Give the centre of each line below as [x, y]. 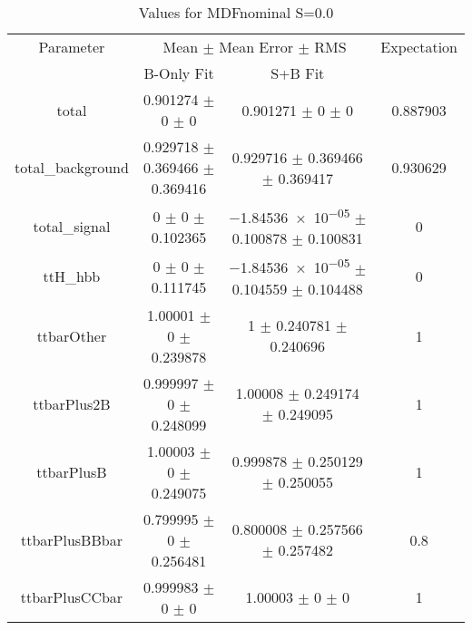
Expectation [419, 47]
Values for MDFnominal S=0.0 [236, 12]
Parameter [72, 47]
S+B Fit [298, 73]
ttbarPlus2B [72, 403]
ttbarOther [72, 335]
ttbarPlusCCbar [72, 597]
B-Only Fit [179, 73]
